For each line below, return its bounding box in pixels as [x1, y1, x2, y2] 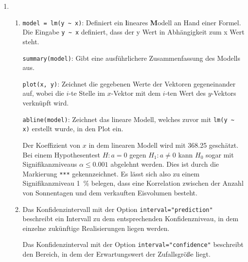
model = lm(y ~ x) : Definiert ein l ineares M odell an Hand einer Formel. [22, 17, 241, 27]
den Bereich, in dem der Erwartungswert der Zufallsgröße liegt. [22, 249, 211, 259]
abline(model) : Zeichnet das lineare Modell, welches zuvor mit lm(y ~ [22, 114, 234, 124]
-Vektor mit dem [111, 88, 161, 98]
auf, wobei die [22, 88, 64, 98]
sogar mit [206, 149, 234, 159]
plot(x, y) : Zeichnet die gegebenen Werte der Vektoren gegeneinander [22, 78, 236, 88]
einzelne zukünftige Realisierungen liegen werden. [22, 223, 170, 233]
